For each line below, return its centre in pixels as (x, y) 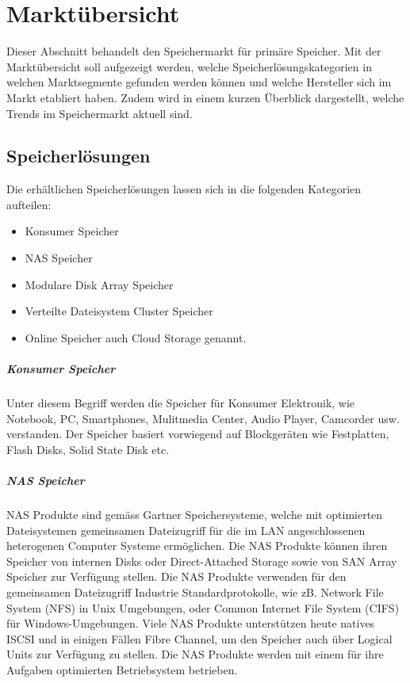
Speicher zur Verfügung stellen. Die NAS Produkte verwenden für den (176, 576)
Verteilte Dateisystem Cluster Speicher (119, 311)
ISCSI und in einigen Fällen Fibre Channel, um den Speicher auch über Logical (199, 638)
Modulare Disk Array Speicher (99, 284)
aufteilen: (29, 204)
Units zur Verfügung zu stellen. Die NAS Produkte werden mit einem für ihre (195, 654)
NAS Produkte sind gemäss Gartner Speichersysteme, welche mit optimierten (195, 514)
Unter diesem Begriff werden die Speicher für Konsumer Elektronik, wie (181, 403)
